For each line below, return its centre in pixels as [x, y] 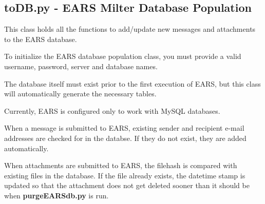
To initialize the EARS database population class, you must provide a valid [123, 56]
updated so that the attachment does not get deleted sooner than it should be [127, 185]
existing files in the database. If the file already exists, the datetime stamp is [125, 175]
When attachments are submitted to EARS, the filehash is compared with [121, 165]
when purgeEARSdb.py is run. [56, 195]
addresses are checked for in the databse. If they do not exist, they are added [125, 138]
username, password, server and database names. [81, 66]
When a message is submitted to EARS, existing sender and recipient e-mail [124, 128]
